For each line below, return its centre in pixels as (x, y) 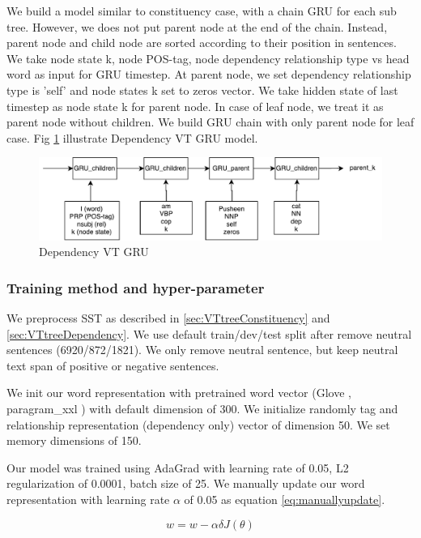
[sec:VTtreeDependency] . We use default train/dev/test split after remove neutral (209, 333)
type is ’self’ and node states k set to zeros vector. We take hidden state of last (202, 90)
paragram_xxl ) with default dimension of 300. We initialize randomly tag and (202, 408)
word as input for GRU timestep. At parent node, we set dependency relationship (209, 74)
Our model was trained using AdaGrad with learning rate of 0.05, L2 (178, 467)
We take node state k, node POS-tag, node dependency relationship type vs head (208, 58)
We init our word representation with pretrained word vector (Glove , (179, 393)
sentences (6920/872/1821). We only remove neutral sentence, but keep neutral (202, 350)
